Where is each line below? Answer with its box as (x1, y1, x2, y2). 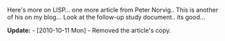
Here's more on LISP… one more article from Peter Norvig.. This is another (7, 6, 219, 14)
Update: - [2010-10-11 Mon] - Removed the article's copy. (7, 27, 171, 34)
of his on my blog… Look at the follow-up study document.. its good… (7, 13, 206, 21)
